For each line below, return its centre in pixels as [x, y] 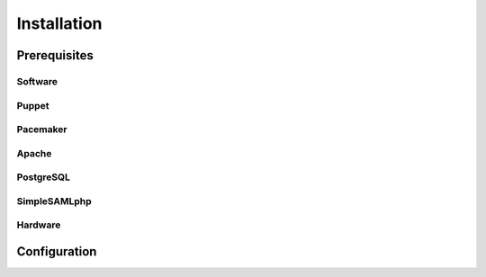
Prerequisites [55, 55]
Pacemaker [42, 130]
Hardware [39, 225]
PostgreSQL [44, 177]
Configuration [57, 251]
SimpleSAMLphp [54, 201]
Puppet [33, 105]
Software [37, 81]
